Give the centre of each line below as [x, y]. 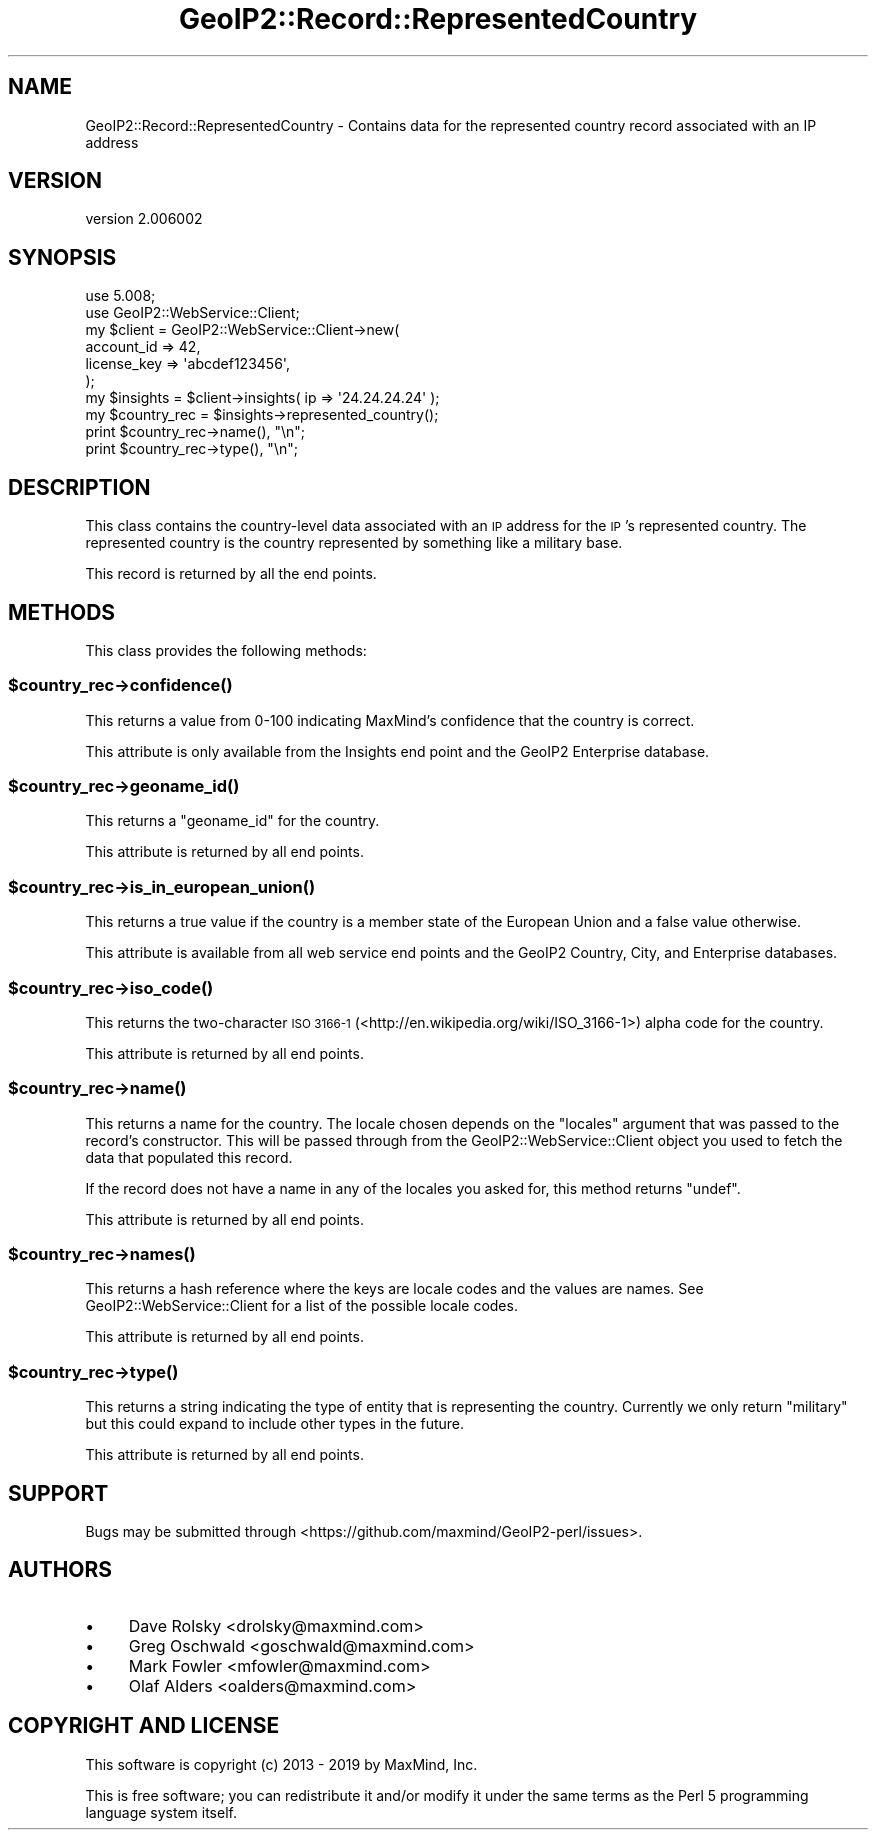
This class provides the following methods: [226, 650]
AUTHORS [60, 1570]
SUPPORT [58, 1493]
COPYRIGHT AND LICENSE [144, 1726]
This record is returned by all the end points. [231, 574]
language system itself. [161, 1812]
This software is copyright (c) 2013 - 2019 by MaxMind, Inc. [281, 1764]
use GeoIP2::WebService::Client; [192, 313]
